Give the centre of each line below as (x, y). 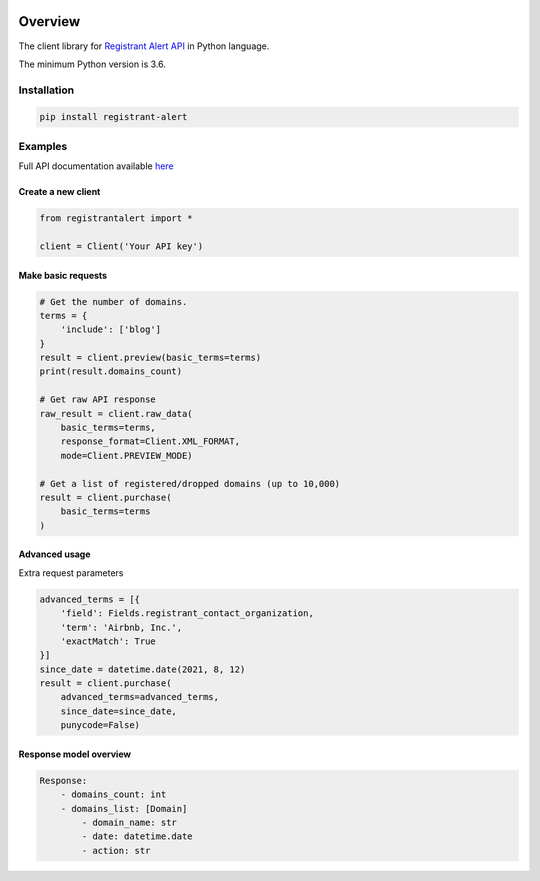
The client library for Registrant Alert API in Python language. (144, 46)
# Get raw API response (98, 399)
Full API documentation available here (96, 166)
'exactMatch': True (108, 641)
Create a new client (59, 192)
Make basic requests (63, 275)
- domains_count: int (113, 794)
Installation (46, 90)
